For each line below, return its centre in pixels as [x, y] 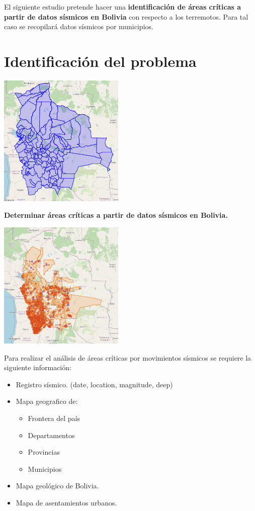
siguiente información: [38, 367]
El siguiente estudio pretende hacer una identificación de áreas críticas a [123, 7]
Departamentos [51, 435]
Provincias [44, 452]
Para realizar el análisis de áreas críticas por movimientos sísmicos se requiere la [128, 357]
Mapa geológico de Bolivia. [57, 486]
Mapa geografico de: [47, 401]
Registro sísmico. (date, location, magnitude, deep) [94, 384]
